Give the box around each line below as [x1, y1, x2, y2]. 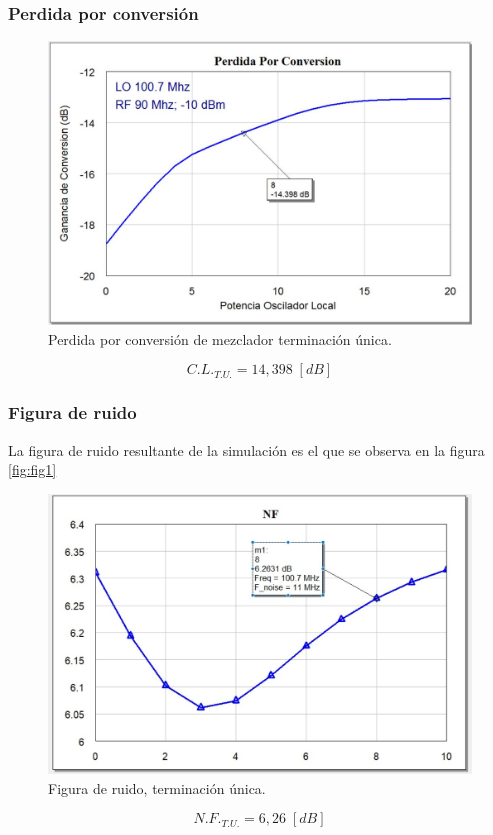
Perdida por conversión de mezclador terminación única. [48, 328, 392, 349]
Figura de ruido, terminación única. [48, 777, 266, 798]
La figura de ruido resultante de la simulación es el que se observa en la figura [8, 439, 485, 460]
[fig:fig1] [8, 459, 57, 480]
